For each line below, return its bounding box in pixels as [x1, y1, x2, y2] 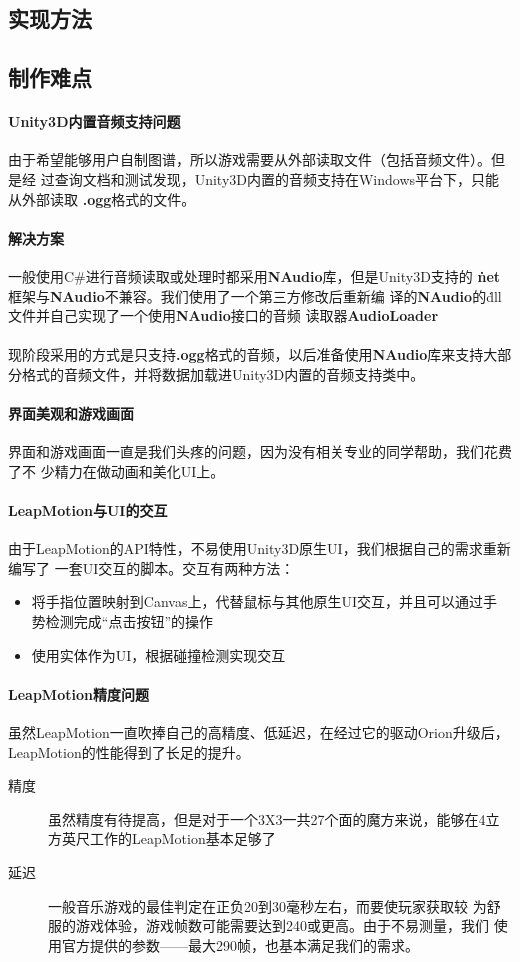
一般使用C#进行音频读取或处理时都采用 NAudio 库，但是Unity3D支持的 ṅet [8, 265, 501, 286]
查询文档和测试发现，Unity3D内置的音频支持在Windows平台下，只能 [54, 168, 500, 189]
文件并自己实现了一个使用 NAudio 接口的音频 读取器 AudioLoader [8, 305, 439, 326]
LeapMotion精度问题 [8, 683, 149, 704]
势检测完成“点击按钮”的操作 [31, 611, 214, 632]
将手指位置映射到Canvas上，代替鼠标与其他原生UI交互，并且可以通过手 [31, 591, 497, 612]
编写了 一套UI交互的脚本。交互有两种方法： [8, 557, 295, 578]
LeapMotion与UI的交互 [8, 500, 168, 521]
